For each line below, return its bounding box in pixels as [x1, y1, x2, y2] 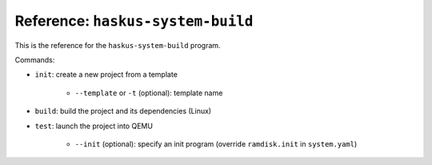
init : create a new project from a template [34, 70, 178, 79]
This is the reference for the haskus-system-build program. [14, 40, 221, 50]
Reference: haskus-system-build [14, 12, 254, 30]
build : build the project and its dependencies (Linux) [34, 107, 212, 116]
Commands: [14, 54, 55, 64]
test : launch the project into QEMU [34, 121, 154, 131]
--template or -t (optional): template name [74, 88, 223, 98]
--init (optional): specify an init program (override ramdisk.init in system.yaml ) [74, 139, 358, 148]
